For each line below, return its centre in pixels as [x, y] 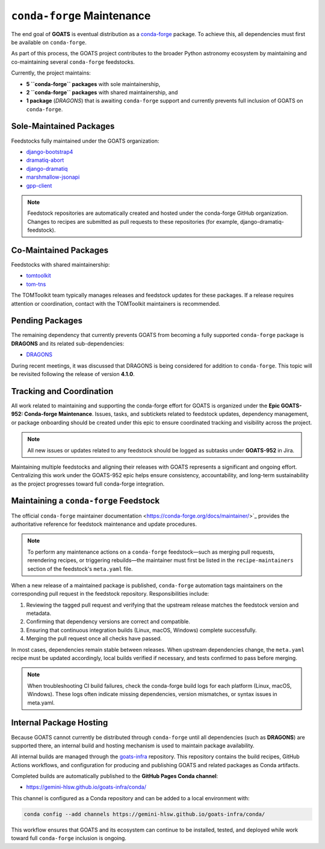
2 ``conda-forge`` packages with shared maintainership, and [102, 92]
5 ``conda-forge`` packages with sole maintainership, [93, 84]
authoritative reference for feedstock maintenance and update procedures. [104, 524]
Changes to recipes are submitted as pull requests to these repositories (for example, [133, 221]
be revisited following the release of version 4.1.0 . [73, 374]
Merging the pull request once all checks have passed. [94, 638]
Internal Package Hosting [60, 723]
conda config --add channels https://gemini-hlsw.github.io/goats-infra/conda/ [144, 814]
